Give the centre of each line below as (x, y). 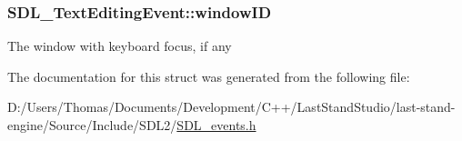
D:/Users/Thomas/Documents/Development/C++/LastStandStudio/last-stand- (231, 107)
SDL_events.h (216, 125)
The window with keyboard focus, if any (120, 46)
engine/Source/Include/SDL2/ (92, 125)
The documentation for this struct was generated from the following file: (209, 76)
